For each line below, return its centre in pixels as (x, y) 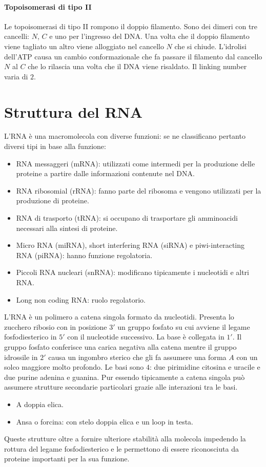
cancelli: (17, 36)
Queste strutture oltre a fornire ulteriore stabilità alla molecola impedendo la (125, 439)
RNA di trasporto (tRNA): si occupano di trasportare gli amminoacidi (127, 218)
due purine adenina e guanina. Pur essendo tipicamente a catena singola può (125, 377)
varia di (16, 76)
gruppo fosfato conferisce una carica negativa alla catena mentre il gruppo (120, 346)
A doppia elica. (40, 404)
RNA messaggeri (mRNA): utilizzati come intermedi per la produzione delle (136, 163)
